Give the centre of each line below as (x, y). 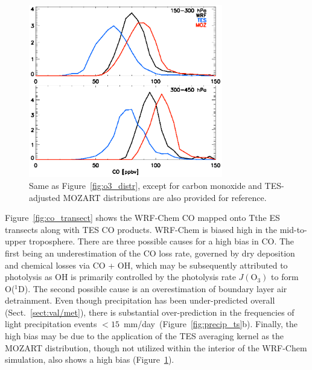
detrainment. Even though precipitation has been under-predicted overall (140, 300)
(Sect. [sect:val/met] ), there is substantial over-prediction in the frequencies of (150, 312)
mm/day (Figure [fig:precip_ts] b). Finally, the (210, 324)
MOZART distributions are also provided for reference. (165, 197)
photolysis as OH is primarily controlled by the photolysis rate (120, 277)
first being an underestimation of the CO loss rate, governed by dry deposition (150, 253)
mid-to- (293, 229)
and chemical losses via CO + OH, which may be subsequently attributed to (146, 265)
